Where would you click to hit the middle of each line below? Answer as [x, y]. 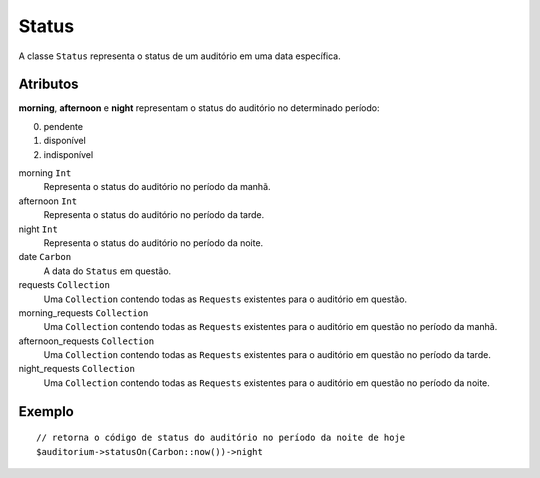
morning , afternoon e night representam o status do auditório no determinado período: [199, 108]
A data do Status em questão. [107, 271]
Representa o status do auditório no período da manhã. [157, 187]
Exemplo [46, 411]
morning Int [45, 173]
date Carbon [45, 257]
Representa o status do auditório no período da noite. [153, 242]
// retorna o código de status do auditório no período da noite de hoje [221, 438]
